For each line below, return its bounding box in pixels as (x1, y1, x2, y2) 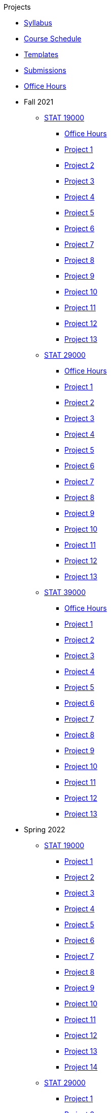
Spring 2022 (24, 825, 65, 834)
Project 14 (64, 1062, 98, 1071)
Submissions (24, 66, 66, 75)
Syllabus (24, 18, 52, 27)
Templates (24, 50, 59, 59)
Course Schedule (24, 34, 82, 43)
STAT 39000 (44, 588, 86, 597)
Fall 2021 (24, 97, 54, 106)
